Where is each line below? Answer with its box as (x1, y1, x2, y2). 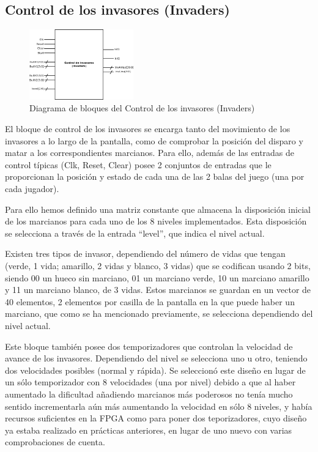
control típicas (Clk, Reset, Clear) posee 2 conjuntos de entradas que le (5, 158, 272, 171)
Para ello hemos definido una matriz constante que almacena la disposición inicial (5, 202, 311, 215)
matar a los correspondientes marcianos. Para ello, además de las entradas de (5, 146, 295, 159)
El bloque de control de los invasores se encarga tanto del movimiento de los (5, 122, 290, 135)
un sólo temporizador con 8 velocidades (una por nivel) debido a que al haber (5, 376, 296, 388)
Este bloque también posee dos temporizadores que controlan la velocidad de (5, 339, 293, 352)
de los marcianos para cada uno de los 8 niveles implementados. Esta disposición (5, 215, 307, 228)
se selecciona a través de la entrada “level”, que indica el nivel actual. (5, 226, 265, 239)
